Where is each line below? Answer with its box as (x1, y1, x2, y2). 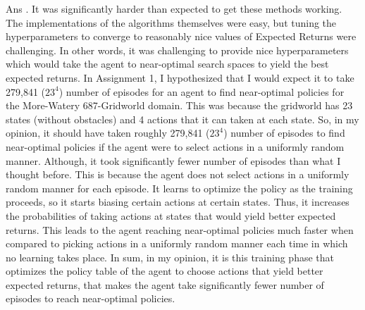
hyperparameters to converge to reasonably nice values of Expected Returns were (6, 29, 357, 44)
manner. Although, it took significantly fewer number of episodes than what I (6, 153, 341, 168)
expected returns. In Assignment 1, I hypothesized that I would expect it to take (6, 70, 354, 85)
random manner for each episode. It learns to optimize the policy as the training (6, 180, 353, 195)
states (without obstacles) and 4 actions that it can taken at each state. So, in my (6, 111, 359, 126)
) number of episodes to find (223, 125, 345, 140)
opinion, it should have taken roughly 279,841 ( (6, 125, 210, 140)
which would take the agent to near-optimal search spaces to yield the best (6, 56, 329, 71)
